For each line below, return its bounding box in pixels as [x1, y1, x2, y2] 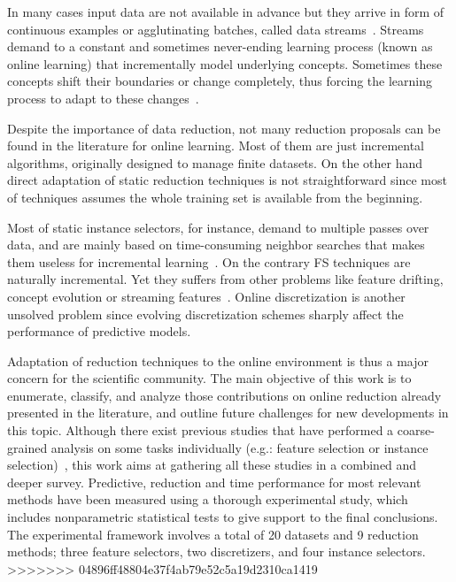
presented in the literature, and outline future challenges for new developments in [7, 403, 449, 422]
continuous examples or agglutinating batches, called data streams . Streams [7, 19, 424, 38]
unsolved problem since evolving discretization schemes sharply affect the [7, 304, 404, 323]
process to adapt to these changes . [7, 88, 199, 107]
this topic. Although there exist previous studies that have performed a [7, 421, 394, 440]
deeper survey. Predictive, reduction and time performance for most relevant [7, 472, 421, 491]
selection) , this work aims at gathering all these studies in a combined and [7, 456, 417, 474]
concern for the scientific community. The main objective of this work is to [7, 369, 412, 387]
